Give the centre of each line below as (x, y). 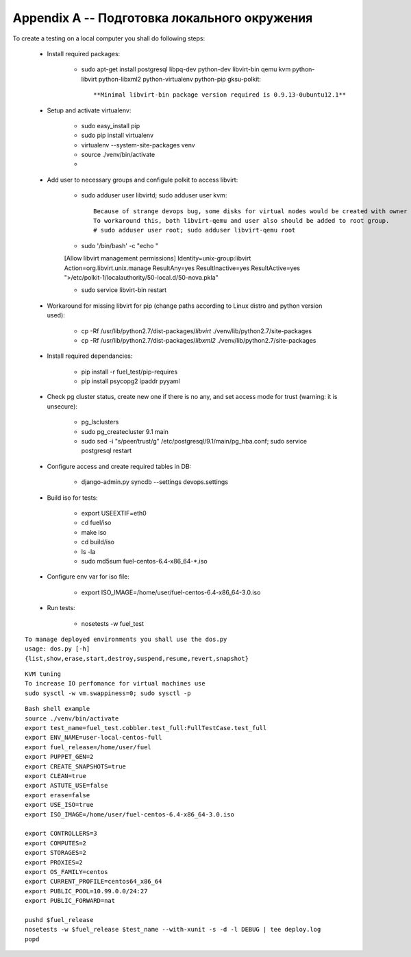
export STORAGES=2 (56, 853)
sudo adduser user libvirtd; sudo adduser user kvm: (154, 195)
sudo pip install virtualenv (117, 135)
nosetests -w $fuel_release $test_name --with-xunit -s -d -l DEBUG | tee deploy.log (173, 930)
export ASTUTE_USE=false (66, 786)
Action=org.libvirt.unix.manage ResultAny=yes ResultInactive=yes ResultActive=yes (182, 268)
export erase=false (58, 795)
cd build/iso (98, 542)
